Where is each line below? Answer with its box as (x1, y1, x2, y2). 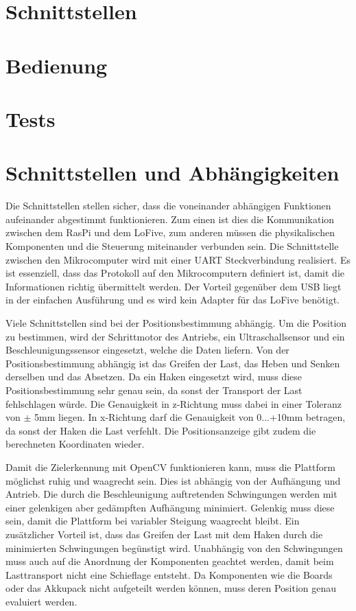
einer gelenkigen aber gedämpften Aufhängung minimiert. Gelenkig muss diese (5, 500, 335, 514)
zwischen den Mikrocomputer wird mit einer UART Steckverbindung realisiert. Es (5, 252, 351, 266)
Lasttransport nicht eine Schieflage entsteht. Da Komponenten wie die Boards (5, 567, 333, 581)
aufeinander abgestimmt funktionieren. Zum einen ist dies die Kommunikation (5, 211, 335, 226)
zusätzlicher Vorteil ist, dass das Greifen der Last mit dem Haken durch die (5, 527, 323, 541)
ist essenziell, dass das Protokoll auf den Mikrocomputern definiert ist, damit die (5, 266, 345, 280)
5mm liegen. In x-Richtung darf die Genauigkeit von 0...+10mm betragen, (34, 410, 346, 424)
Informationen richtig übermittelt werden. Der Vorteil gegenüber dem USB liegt (5, 279, 342, 293)
